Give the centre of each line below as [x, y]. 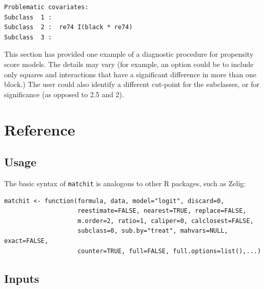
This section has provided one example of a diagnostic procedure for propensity [129, 54]
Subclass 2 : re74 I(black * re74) [68, 27]
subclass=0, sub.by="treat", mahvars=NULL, [153, 231]
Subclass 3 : [28, 37]
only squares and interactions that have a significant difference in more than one [130, 74]
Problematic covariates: [46, 7]
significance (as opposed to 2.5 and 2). [64, 94]
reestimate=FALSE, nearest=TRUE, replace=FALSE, [162, 211]
